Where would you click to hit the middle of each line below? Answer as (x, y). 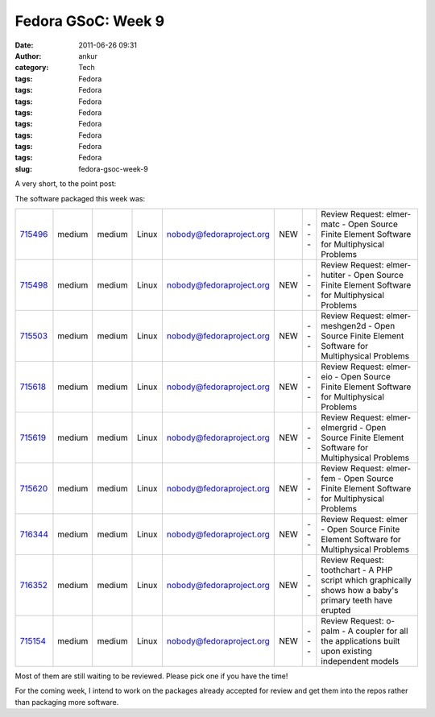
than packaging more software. (67, 702)
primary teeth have (357, 600)
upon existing (346, 651)
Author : (28, 56)
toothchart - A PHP (357, 570)
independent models (360, 661)
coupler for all (382, 631)
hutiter (333, 276)
